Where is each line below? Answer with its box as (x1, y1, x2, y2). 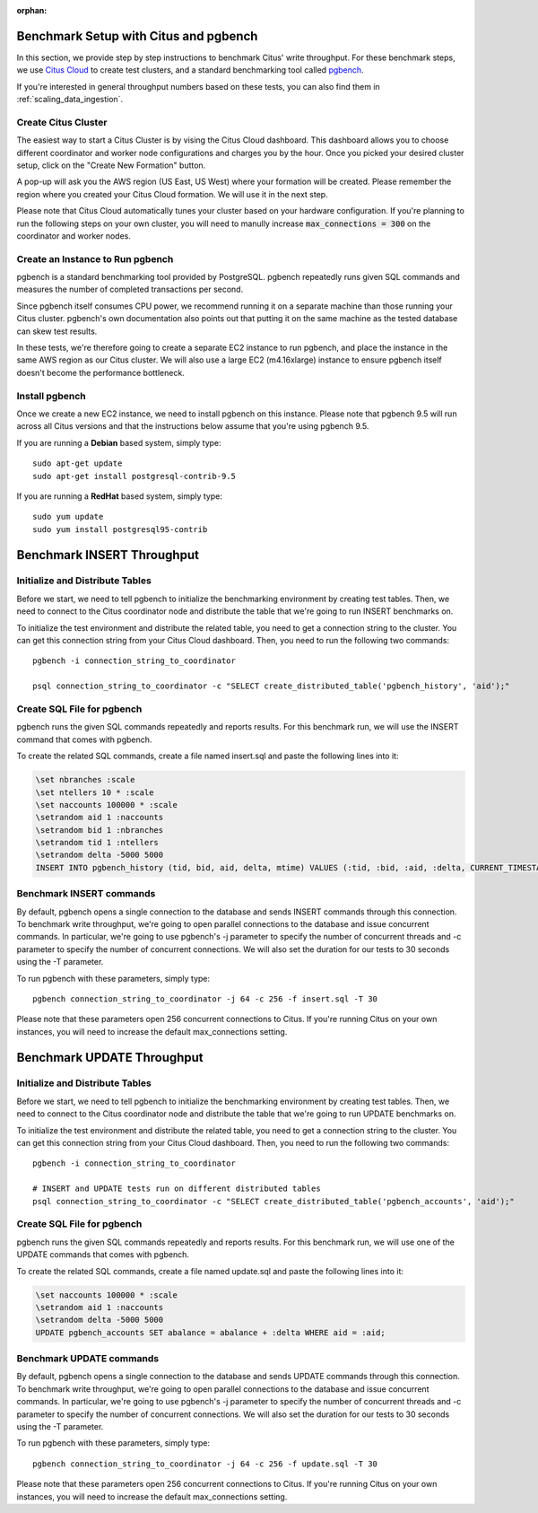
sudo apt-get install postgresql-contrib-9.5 (32, 471, 237, 481)
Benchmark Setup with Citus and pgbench (16, 28, 258, 44)
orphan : (16, 5, 48, 15)
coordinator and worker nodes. (16, 230, 132, 241)
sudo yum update (32, 512, 104, 522)
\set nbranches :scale (35, 774, 135, 785)
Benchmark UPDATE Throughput (16, 1050, 204, 1065)
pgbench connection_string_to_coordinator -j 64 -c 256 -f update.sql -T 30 (32, 1458, 378, 1469)
